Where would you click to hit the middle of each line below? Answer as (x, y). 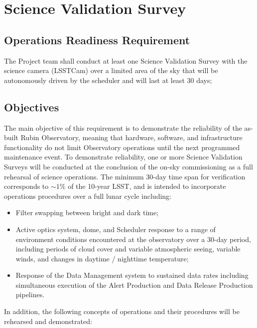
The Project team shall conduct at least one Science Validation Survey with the (126, 60)
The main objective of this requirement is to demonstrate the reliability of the (123, 127)
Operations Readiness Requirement (97, 40)
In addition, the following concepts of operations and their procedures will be (122, 311)
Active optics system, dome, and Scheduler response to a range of (116, 229)
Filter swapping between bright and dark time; (87, 212)
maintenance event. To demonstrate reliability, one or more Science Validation (123, 157)
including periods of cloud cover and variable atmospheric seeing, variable (128, 249)
